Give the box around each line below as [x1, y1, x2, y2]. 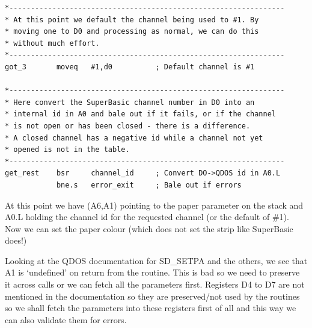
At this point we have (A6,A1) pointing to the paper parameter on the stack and [5, 198, 304, 211]
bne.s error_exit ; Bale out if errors [56, 180, 242, 189]
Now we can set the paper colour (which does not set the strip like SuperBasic [5, 222, 293, 235]
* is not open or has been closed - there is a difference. [5, 121, 251, 130]
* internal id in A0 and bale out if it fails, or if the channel [5, 110, 277, 119]
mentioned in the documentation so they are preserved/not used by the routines [5, 289, 300, 302]
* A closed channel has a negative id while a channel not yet [5, 133, 263, 142]
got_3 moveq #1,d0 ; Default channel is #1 [5, 62, 255, 71]
